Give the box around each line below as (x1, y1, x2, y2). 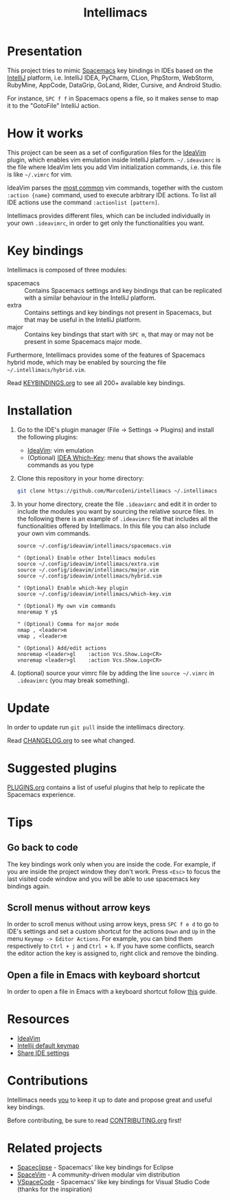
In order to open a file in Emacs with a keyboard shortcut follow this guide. (7, 988, 218, 996)
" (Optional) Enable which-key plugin (16, 585, 128, 591)
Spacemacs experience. (7, 790, 76, 798)
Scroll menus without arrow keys (7, 902, 151, 913)
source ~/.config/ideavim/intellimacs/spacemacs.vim (16, 542, 172, 549)
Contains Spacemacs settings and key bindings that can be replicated (24, 286, 222, 294)
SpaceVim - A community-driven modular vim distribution (16, 1170, 181, 1179)
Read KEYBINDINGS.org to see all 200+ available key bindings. (7, 378, 185, 386)
